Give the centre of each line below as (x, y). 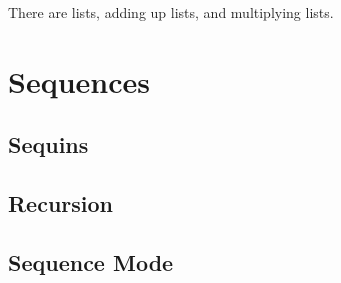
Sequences (79, 80)
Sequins (48, 144)
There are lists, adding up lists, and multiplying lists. (171, 12)
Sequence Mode (91, 261)
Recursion (61, 203)
